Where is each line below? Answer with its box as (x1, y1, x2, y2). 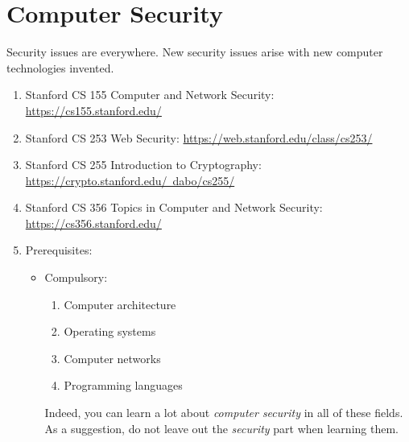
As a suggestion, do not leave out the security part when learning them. (44, 419, 399, 436)
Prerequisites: (25, 242, 93, 258)
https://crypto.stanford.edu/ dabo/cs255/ (25, 171, 235, 188)
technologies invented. (6, 59, 114, 76)
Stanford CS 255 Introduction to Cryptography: (25, 156, 262, 173)
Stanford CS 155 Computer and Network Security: (25, 86, 275, 103)
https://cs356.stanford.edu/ (25, 214, 162, 231)
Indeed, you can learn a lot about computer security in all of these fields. (44, 404, 403, 421)
